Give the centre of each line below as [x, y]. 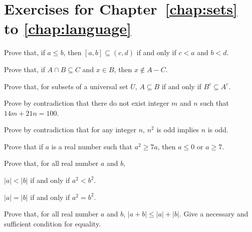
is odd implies [178, 130]
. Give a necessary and [214, 214]
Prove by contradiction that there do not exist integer [87, 103]
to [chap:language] [68, 28]
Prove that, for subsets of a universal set [66, 86]
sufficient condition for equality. [53, 223]
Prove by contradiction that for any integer [70, 130]
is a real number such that [92, 146]
